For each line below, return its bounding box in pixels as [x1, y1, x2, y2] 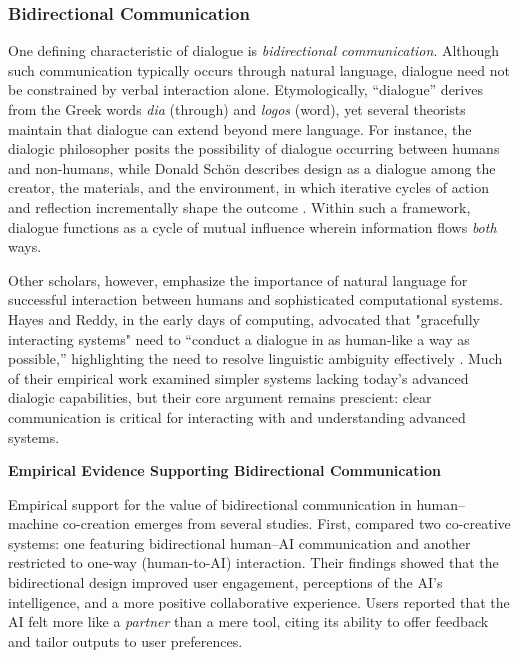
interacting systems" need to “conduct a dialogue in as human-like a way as [8, 328, 470, 349]
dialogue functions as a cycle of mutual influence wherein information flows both [8, 216, 497, 237]
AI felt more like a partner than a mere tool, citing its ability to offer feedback [8, 611, 489, 632]
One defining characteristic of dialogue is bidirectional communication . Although [8, 40, 500, 61]
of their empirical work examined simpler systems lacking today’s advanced [8, 367, 469, 388]
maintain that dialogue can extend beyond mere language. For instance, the [8, 118, 472, 139]
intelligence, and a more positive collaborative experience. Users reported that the [8, 591, 510, 612]
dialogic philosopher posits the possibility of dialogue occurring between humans [8, 138, 500, 159]
